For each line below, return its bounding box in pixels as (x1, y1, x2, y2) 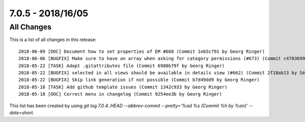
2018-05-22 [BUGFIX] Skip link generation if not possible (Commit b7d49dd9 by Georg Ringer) (18, 77, 260, 83)
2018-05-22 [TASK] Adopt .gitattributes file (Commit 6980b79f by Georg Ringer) (18, 63, 225, 69)
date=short (9, 109, 33, 115)
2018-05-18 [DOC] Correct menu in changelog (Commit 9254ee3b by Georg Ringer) (18, 91, 222, 97)
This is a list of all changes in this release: (9, 37, 97, 43)
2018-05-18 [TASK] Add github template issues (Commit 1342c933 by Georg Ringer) (18, 84, 228, 90)
